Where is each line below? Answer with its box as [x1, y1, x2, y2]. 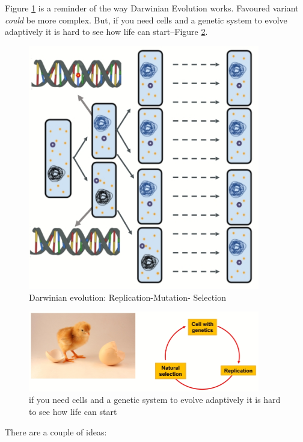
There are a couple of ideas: [5, 425, 107, 438]
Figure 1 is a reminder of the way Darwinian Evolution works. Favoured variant [5, 2, 299, 14]
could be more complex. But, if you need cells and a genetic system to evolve [5, 13, 287, 26]
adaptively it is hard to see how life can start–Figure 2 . [5, 25, 208, 38]
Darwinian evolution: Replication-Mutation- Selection [29, 290, 226, 303]
